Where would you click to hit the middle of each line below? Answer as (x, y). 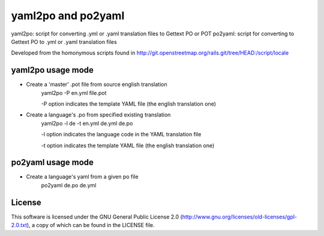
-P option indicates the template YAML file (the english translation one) (128, 104)
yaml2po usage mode (52, 70)
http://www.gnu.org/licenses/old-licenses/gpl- (239, 217)
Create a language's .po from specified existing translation (98, 115)
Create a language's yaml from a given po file (82, 177)
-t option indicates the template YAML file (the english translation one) (128, 145)
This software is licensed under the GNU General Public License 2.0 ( (97, 217)
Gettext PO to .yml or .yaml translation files (64, 41)
